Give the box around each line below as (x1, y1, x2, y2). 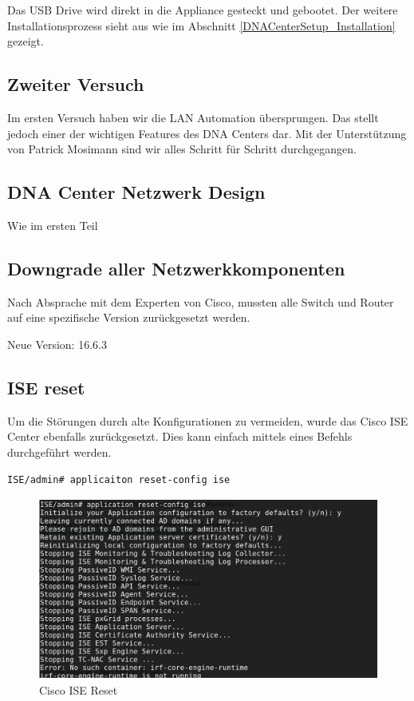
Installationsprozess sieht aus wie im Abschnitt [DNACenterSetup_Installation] (7, 17, 396, 34)
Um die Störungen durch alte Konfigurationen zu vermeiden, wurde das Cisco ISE (7, 412, 408, 429)
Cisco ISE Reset (39, 682, 118, 699)
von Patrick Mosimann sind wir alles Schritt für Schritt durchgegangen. (7, 141, 357, 157)
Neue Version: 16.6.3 (7, 335, 107, 352)
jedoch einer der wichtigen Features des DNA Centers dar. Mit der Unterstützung (7, 125, 407, 141)
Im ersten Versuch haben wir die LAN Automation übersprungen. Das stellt (7, 109, 379, 125)
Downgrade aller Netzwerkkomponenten (7, 255, 345, 280)
